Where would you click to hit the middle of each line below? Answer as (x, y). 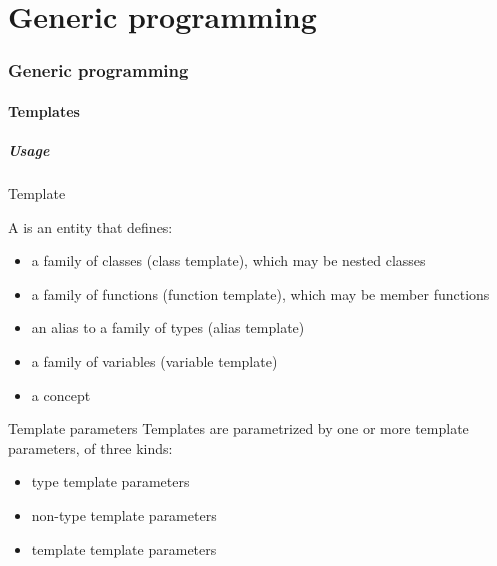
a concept (61, 394)
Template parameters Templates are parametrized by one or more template (238, 428)
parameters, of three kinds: (90, 447)
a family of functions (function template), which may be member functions (260, 293)
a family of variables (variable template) (154, 360)
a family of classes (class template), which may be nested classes (228, 260)
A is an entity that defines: (90, 226)
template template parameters (124, 548)
